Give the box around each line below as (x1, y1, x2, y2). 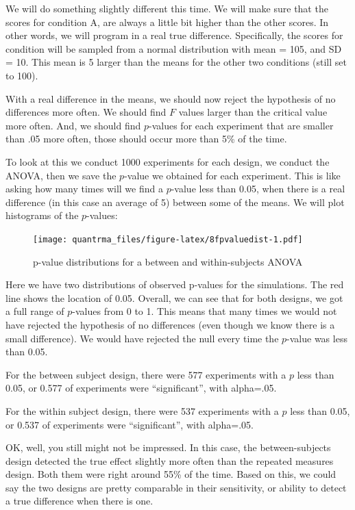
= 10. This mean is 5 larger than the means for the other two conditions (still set (5, 55, 347, 69)
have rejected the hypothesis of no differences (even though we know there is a (5, 317, 335, 331)
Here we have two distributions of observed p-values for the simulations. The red (5, 277, 344, 292)
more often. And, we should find (5, 118, 141, 132)
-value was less (286, 331, 347, 345)
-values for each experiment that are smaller (149, 118, 334, 132)
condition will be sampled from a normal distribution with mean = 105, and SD (5, 41, 342, 55)
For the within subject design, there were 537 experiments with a (5, 403, 279, 418)
